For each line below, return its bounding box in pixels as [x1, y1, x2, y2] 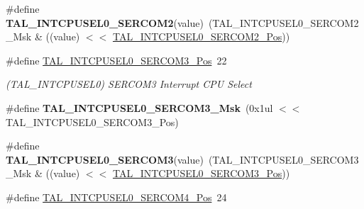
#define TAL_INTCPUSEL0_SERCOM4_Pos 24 [6, 189, 227, 204]
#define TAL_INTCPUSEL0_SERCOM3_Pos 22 [6, 52, 227, 67]
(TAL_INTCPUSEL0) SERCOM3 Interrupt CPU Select [6, 77, 252, 91]
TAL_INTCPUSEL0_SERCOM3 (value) [6, 152, 204, 166]
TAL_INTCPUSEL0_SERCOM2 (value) [6, 15, 204, 30]
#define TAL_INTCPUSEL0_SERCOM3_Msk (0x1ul [6, 100, 273, 115]
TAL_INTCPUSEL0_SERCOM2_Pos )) [112, 29, 290, 44]
